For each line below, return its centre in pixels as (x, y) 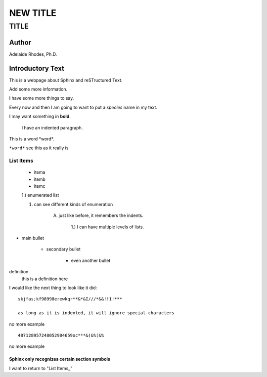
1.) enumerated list (40, 195)
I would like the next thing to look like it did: (53, 288)
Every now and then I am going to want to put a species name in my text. (83, 107)
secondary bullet (64, 249)
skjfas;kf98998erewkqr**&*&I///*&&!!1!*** (70, 299)
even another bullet (91, 260)
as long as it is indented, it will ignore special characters (96, 313)
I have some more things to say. (42, 98)
